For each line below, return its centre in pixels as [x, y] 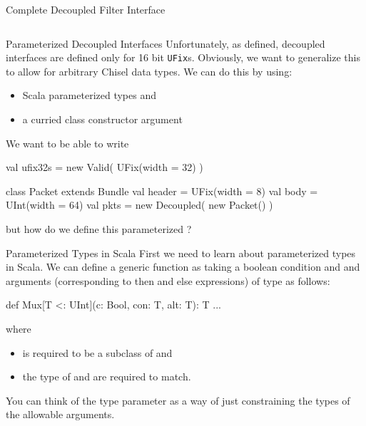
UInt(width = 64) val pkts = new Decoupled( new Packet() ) [139, 205]
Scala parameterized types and [90, 95]
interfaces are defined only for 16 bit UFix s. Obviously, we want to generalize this [183, 57]
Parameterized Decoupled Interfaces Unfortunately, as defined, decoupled [166, 43]
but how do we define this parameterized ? [99, 229]
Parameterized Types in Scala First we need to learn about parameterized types [181, 253]
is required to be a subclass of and [97, 352]
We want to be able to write [67, 143]
